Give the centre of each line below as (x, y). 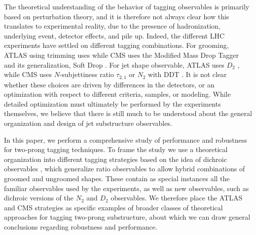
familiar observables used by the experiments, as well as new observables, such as (127, 188)
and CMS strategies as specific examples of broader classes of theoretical (113, 207)
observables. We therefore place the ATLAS (177, 198)
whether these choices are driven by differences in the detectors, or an (109, 84)
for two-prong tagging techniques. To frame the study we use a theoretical (116, 149)
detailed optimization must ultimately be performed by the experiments (112, 103)
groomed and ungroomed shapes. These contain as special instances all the (117, 178)
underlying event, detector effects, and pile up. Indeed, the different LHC (114, 35)
